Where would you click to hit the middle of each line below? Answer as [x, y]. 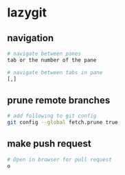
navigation [30, 38]
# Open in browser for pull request [59, 159]
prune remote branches [59, 100]
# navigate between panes [44, 54]
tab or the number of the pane [52, 60]
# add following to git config [52, 116]
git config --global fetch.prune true [62, 122]
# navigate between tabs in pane [55, 72]
